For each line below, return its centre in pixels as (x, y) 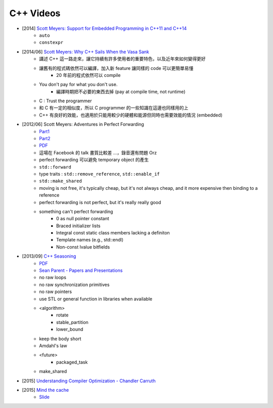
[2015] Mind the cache (45, 390)
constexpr (51, 43)
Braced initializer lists (78, 226)
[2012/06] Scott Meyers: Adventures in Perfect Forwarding (83, 125)
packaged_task (72, 362)
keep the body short (60, 339)
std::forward (55, 167)
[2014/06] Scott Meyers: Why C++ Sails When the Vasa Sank (85, 52)
